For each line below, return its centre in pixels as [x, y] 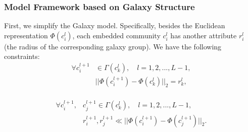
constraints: [22, 56]
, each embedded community [116, 35]
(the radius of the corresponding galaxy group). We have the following [113, 46]
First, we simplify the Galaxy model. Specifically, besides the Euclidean [115, 25]
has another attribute [204, 35]
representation [26, 35]
